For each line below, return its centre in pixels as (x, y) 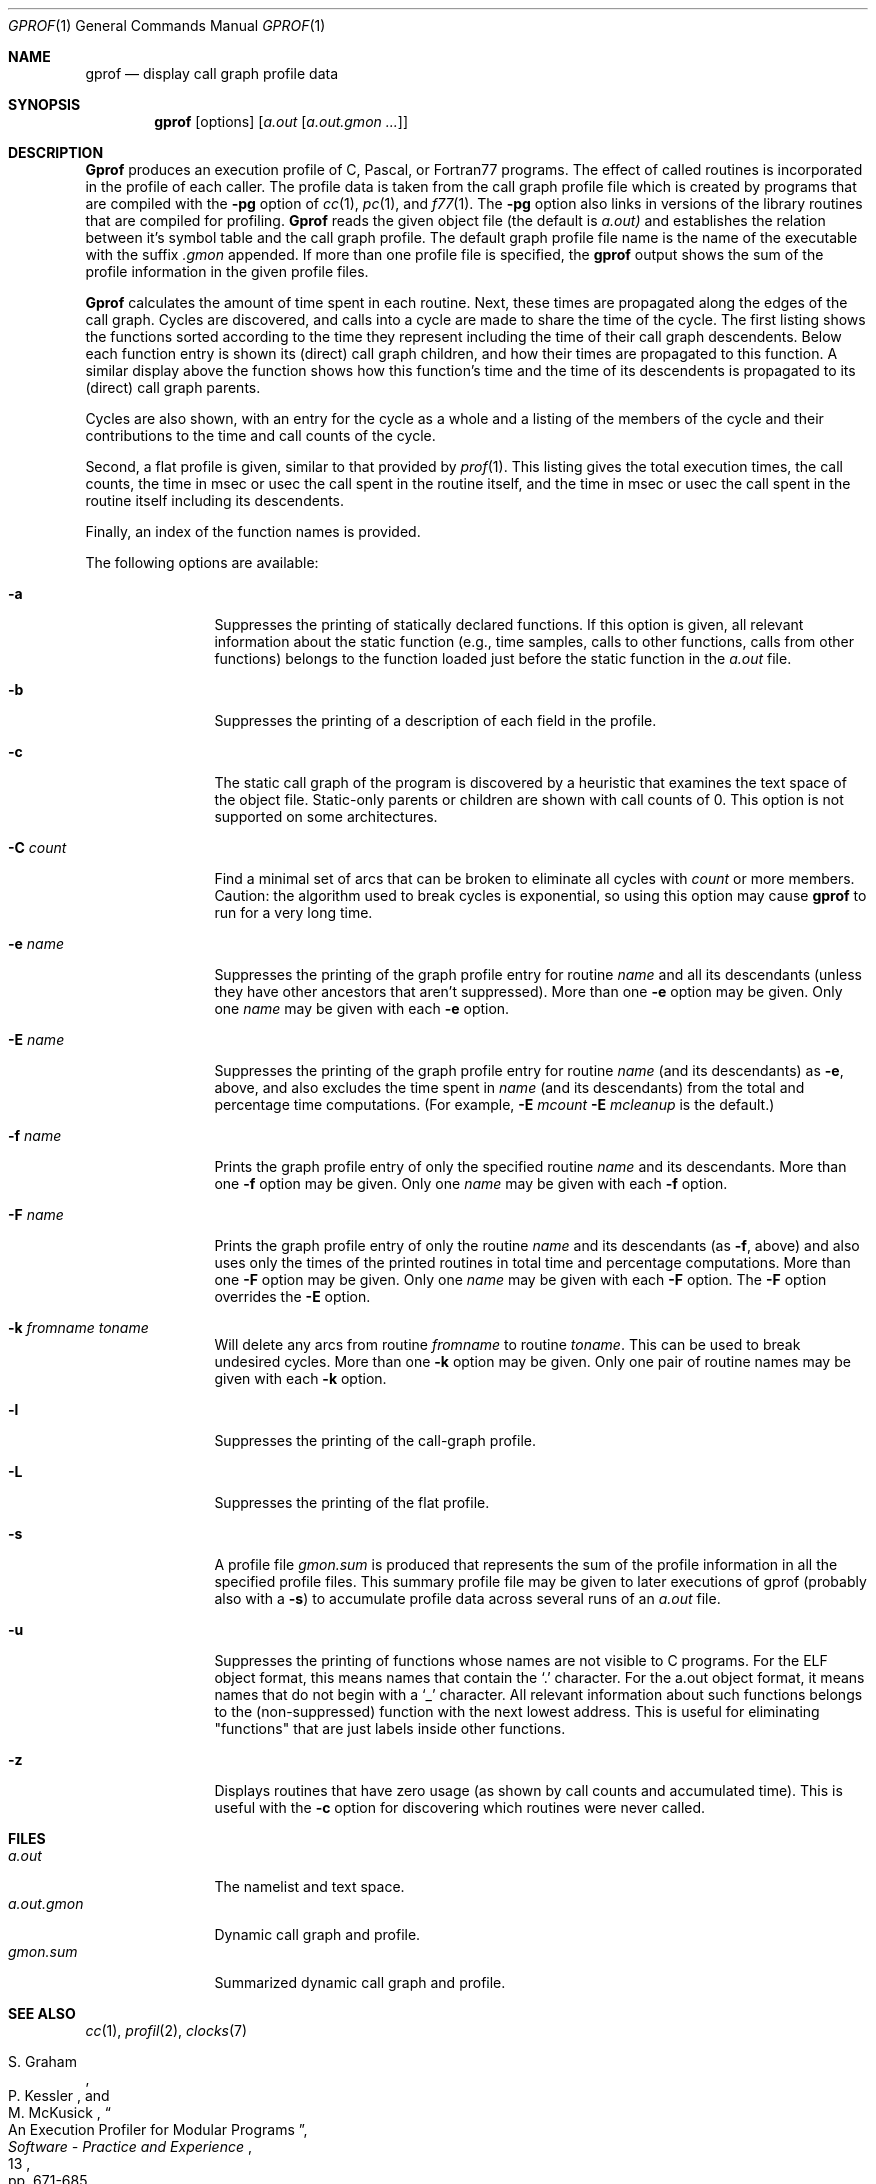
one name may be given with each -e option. (362, 1008)
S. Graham (42, 2061)
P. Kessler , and (59, 2095)
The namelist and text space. (309, 1886)
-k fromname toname (78, 1327)
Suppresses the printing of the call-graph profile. (375, 1440)
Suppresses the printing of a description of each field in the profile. (435, 720)
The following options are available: (202, 562)
